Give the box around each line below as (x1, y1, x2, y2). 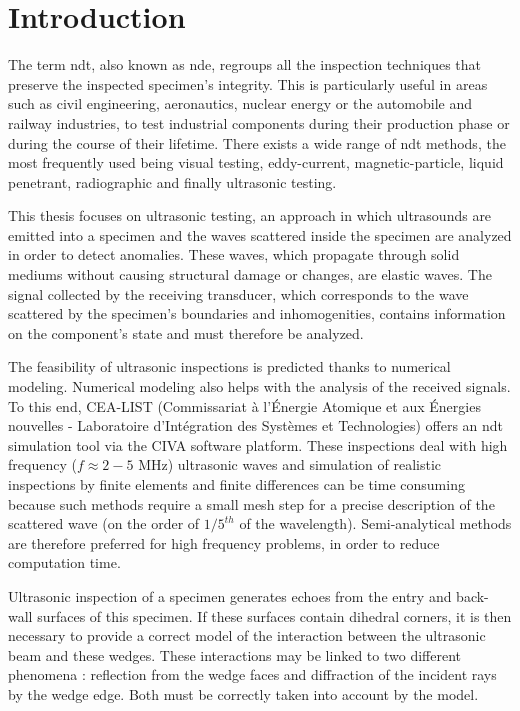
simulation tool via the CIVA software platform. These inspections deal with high (8, 434, 508, 455)
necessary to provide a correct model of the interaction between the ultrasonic (8, 625, 486, 646)
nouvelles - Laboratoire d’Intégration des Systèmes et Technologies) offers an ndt (8, 415, 504, 436)
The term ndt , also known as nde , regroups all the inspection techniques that (8, 54, 482, 75)
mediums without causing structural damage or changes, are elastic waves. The (8, 264, 492, 285)
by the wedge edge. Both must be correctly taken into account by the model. (8, 683, 479, 704)
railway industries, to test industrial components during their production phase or (8, 112, 510, 133)
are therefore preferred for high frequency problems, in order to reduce (8, 532, 440, 553)
